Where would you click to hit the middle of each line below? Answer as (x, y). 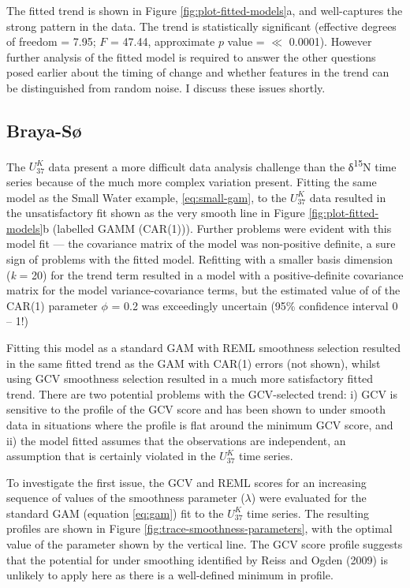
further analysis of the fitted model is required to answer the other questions (191, 56)
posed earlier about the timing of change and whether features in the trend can (198, 72)
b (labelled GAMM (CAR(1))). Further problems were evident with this (217, 228)
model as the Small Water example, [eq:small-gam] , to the (147, 197)
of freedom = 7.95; (51, 41)
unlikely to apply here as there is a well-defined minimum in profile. (170, 575)
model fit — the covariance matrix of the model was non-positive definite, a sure (201, 243)
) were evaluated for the (309, 498)
